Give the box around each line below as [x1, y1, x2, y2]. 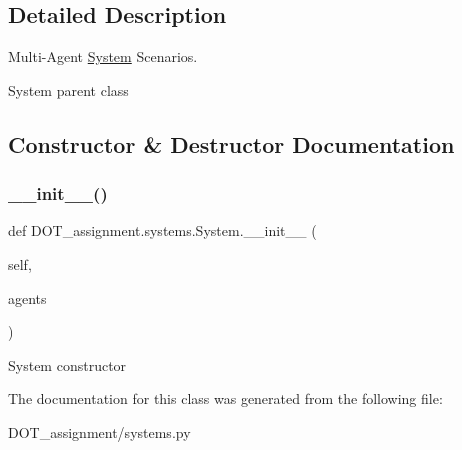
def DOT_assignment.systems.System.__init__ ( [8, 220, 317, 241]
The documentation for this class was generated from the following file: [8, 388, 443, 409]
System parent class [8, 79, 129, 100]
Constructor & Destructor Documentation [8, 128, 455, 159]
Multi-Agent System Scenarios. [8, 46, 198, 67]
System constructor [8, 354, 127, 375]
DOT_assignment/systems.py [8, 421, 191, 442]
